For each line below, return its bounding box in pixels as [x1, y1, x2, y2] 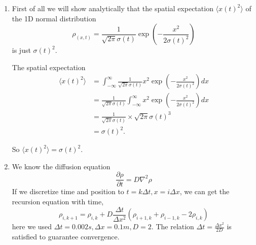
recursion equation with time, [12, 196, 104, 207]
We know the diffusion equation [12, 161, 111, 171]
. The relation [151, 221, 194, 232]
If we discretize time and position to [12, 186, 124, 197]
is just [12, 45, 31, 55]
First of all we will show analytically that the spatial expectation [12, 3, 213, 13]
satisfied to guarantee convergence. [12, 231, 120, 241]
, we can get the [179, 186, 230, 197]
